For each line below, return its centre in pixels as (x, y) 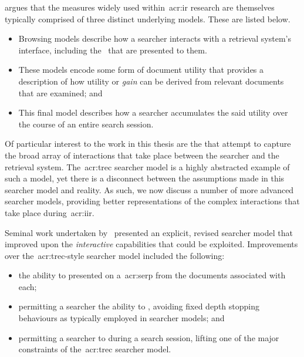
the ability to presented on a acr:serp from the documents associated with (152, 275)
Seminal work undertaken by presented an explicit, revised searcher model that (149, 232)
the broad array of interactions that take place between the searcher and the (142, 155)
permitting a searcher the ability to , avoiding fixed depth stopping (139, 306)
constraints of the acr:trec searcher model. (95, 349)
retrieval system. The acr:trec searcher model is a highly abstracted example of (147, 166)
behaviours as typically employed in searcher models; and (121, 318)
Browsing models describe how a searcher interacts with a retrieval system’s (155, 38)
